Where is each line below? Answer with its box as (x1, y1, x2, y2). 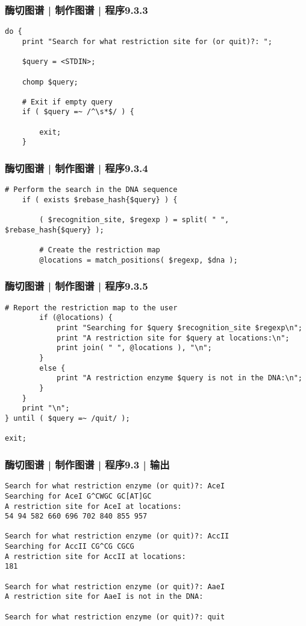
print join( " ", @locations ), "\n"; (56, 343, 212, 353)
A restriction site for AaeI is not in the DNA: (5, 592, 204, 601)
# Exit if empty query (22, 97, 113, 106)
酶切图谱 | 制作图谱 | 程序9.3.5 (5, 278, 148, 293)
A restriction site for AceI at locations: (5, 502, 182, 511)
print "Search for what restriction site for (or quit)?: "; (22, 37, 272, 46)
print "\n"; (22, 404, 70, 413)
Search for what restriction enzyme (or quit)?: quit (5, 612, 225, 621)
